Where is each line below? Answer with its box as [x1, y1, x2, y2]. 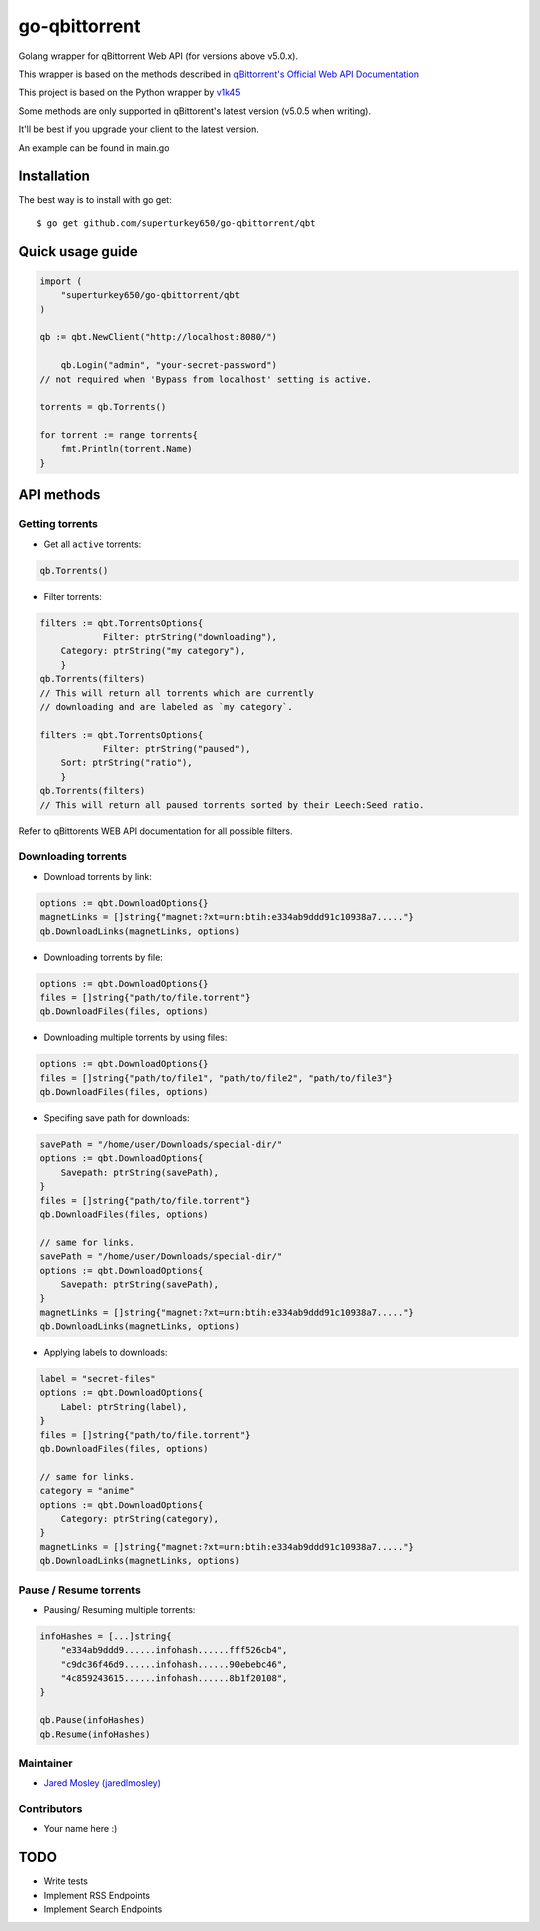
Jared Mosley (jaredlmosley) [43, 1777, 162, 1789]
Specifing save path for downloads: [43, 1112, 190, 1124]
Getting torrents [18, 517, 99, 531]
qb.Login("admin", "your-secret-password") [60, 360, 277, 371]
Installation [18, 168, 90, 185]
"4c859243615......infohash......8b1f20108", [60, 1673, 288, 1684]
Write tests [43, 1875, 89, 1887]
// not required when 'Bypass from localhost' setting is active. [39, 373, 372, 385]
